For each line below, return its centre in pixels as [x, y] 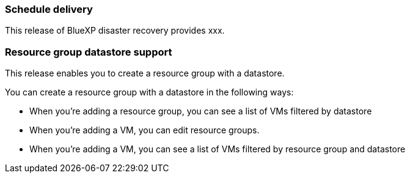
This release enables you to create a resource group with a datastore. [145, 73]
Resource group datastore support [89, 52]
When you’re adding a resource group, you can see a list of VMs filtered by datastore [201, 111]
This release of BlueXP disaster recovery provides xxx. [115, 31]
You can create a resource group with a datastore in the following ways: [149, 92]
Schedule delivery [49, 9]
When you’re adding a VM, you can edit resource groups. [145, 130]
